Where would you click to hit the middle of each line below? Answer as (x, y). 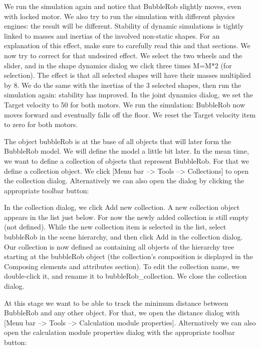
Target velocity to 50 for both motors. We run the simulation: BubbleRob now (124, 104)
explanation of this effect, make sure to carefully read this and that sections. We (127, 45)
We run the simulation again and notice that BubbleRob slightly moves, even (123, 6)
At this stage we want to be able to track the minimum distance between (116, 303)
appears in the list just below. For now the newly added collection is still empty (126, 217)
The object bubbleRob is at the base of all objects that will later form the (118, 141)
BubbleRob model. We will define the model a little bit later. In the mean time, (126, 151)
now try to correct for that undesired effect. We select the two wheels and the (123, 55)
